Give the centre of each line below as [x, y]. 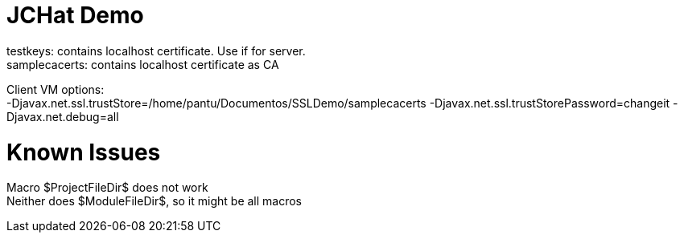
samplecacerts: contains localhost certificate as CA [143, 64]
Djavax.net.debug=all [63, 116]
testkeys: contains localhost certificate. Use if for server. [156, 51]
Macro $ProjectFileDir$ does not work [107, 188]
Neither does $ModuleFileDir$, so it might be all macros [155, 201]
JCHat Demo [75, 15]
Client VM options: [56, 89]
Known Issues [84, 152]
